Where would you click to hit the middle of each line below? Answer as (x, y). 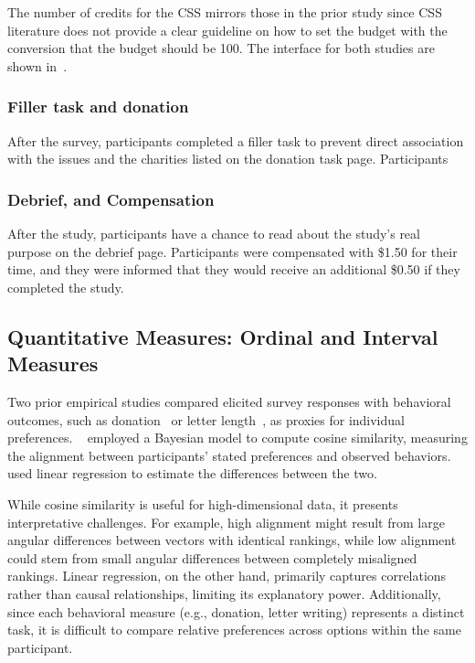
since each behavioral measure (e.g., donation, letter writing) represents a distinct (236, 611)
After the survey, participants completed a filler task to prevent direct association (236, 140)
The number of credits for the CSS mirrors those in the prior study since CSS (225, 12)
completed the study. (66, 287)
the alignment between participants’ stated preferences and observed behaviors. (229, 455)
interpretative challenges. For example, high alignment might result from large (226, 522)
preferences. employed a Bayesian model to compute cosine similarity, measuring (237, 438)
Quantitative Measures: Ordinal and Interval (223, 336)
